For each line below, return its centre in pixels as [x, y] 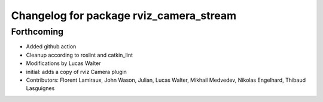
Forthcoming [37, 32]
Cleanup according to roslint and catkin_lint [80, 55]
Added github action [51, 47]
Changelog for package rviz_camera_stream [124, 16]
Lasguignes [40, 88]
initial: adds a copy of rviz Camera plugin [76, 72]
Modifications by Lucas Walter [63, 63]
